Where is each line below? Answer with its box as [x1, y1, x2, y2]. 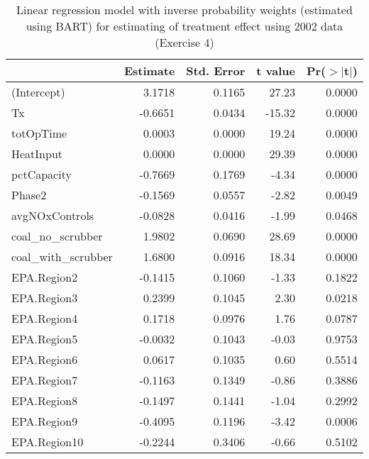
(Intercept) [11, 84, 65, 100]
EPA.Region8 [11, 392, 78, 409]
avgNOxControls [11, 207, 94, 223]
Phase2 [11, 187, 47, 203]
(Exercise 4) [155, 34, 214, 50]
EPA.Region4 [11, 310, 78, 326]
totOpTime [11, 125, 67, 141]
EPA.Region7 [11, 372, 78, 388]
